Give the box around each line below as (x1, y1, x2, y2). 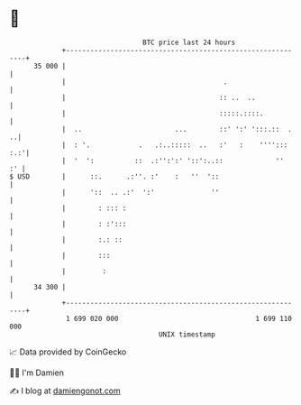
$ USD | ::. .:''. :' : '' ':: (9, 171, 220, 181)
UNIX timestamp (158, 329, 216, 339)
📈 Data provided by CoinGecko (9, 346, 127, 357)
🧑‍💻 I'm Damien (9, 367, 65, 378)
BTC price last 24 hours (142, 38, 236, 47)
